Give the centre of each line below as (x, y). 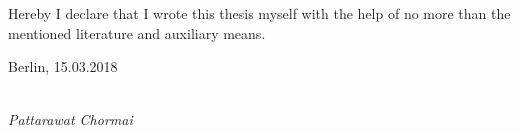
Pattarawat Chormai (70, 119)
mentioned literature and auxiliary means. (137, 32)
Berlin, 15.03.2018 (63, 66)
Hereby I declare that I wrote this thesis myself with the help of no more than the (259, 13)
